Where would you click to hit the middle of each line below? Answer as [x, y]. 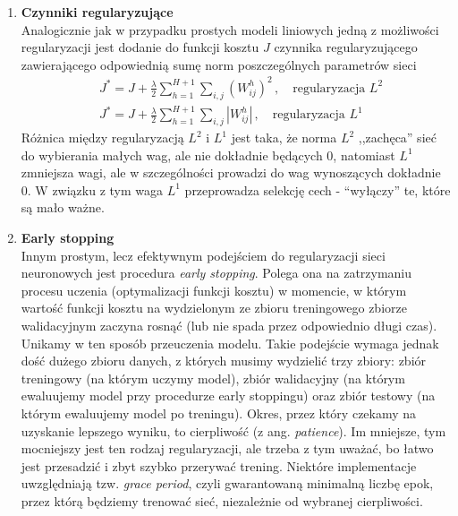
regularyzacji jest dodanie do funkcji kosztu [140, 47]
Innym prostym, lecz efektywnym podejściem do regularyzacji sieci [203, 255]
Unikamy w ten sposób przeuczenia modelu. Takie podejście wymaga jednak [230, 343]
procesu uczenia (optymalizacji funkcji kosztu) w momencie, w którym [214, 290]
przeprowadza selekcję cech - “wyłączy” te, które [318, 189]
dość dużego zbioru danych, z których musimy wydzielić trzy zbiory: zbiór [224, 361]
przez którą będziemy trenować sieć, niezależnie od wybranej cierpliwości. [222, 500]
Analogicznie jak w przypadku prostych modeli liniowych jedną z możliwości [230, 29]
